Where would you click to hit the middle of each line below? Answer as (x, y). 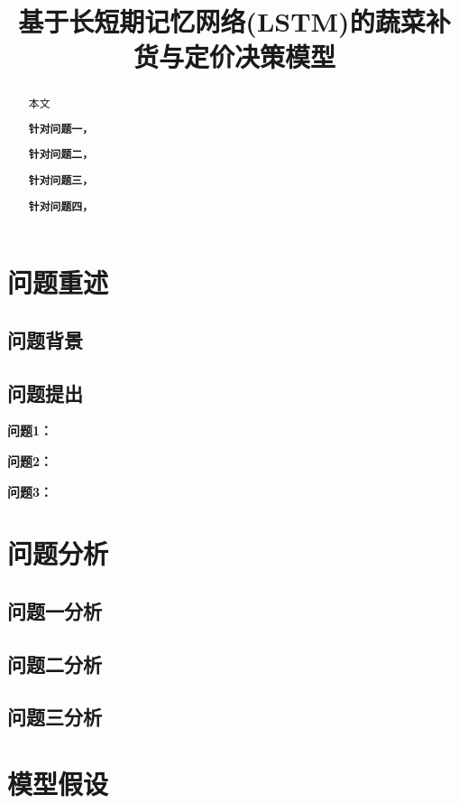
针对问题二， (61, 154)
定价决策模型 (259, 56)
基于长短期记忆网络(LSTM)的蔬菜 (222, 21)
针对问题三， (61, 180)
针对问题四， (61, 206)
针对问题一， (61, 128)
